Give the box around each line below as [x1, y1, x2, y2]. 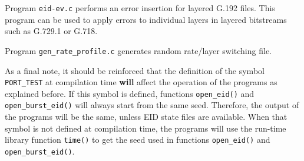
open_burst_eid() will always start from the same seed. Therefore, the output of [5, 99, 299, 111]
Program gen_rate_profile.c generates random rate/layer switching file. [5, 44, 272, 56]
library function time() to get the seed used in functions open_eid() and [5, 133, 270, 146]
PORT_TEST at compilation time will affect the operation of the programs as [5, 76, 277, 88]
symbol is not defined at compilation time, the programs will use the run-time [5, 122, 286, 134]
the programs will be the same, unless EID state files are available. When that [5, 110, 288, 123]
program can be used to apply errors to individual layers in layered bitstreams [5, 13, 287, 25]
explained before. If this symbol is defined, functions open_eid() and [5, 87, 255, 99]
